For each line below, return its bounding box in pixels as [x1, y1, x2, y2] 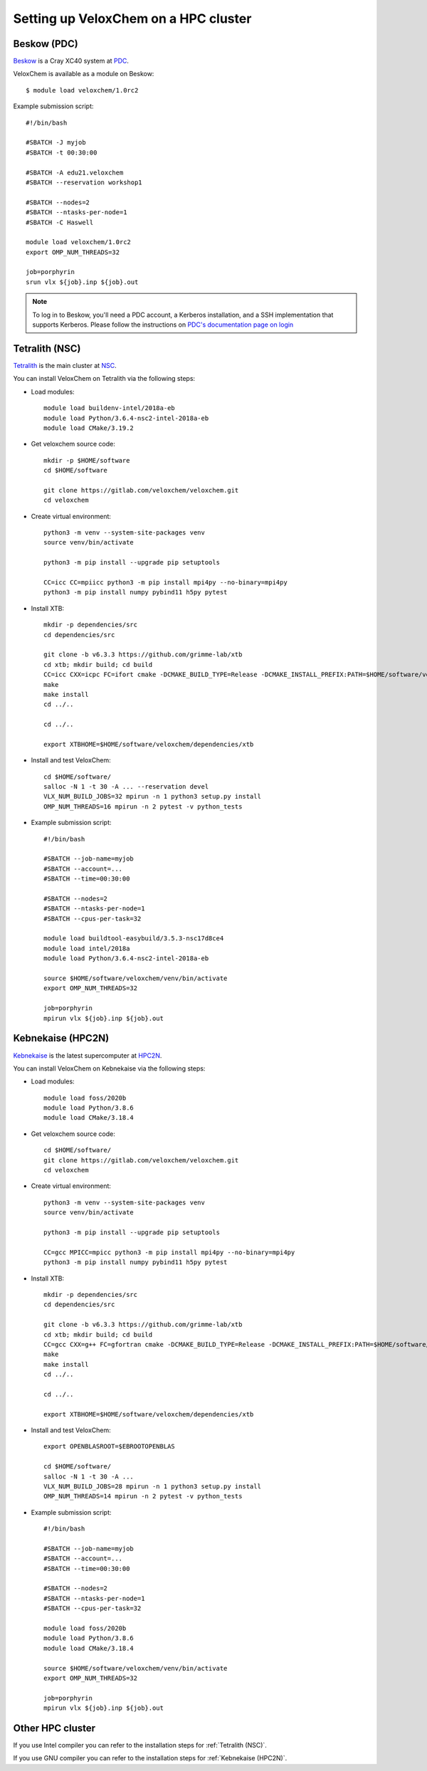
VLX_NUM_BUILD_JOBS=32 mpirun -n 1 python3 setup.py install [43, 792, 261, 801]
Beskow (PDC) [13, 38, 78, 50]
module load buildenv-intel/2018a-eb [43, 404, 176, 412]
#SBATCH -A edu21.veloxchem [26, 168, 124, 177]
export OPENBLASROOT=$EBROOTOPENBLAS [43, 1442, 176, 1451]
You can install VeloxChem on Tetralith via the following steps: [13, 374, 196, 383]
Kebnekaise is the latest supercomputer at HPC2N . [13, 1051, 162, 1060]
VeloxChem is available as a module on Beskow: [13, 70, 154, 78]
